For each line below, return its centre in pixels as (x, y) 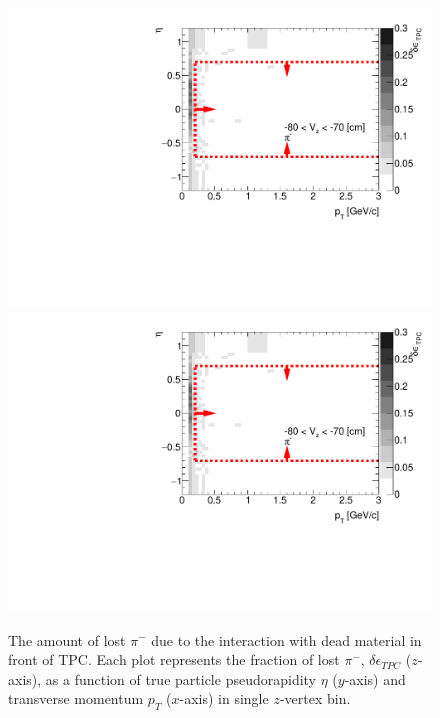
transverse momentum (76, 698)
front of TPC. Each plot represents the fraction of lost (174, 659)
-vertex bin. (315, 698)
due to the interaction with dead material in (286, 639)
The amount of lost (67, 639)
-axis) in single (224, 698)
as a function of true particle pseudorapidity (180, 678)
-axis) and (375, 678)
